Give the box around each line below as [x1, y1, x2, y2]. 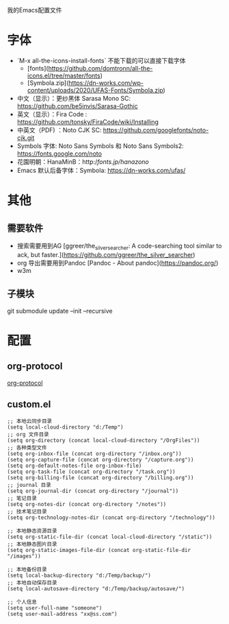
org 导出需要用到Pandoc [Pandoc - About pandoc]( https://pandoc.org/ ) [16, 259, 219, 267]
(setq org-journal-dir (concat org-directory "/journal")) [7, 488, 179, 495]
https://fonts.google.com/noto [16, 149, 103, 158]
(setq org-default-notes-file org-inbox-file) [7, 462, 142, 470]
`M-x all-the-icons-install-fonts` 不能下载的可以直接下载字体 [16, 56, 186, 64]
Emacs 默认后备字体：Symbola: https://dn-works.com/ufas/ [16, 166, 186, 174]
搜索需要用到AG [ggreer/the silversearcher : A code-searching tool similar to [16, 241, 222, 252]
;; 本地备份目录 [7, 566, 47, 573]
